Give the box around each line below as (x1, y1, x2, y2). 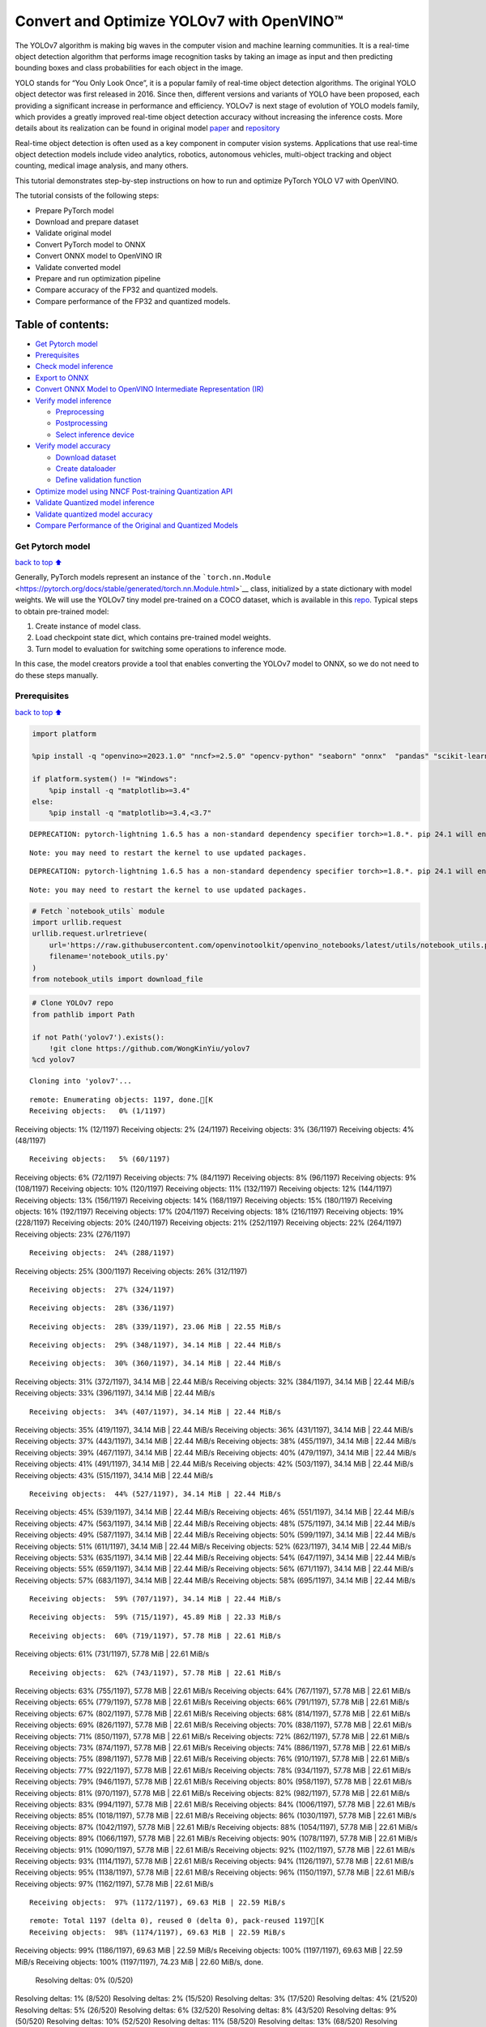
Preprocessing (55, 407, 104, 417)
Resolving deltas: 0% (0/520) (35, 1975, 134, 1986)
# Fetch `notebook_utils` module (32, 906, 165, 915)
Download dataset (55, 452, 117, 462)
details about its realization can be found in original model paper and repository (15, 123, 280, 133)
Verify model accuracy (35, 441, 111, 451)
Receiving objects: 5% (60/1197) (29, 1155, 171, 1163)
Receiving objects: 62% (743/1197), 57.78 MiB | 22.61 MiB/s (29, 1668, 282, 1678)
